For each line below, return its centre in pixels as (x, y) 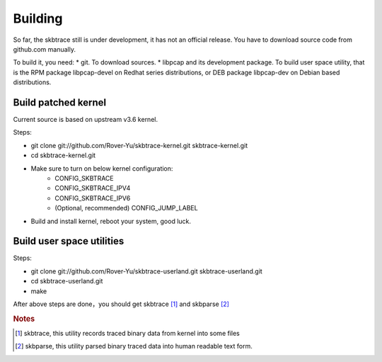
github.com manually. (44, 49)
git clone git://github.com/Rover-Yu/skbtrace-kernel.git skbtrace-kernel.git (139, 145)
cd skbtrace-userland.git (67, 281)
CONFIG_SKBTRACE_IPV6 (93, 198)
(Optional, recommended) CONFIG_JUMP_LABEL (126, 208)
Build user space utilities (69, 241)
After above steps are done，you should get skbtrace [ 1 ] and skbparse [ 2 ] (121, 304)
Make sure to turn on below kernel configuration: (102, 168)
